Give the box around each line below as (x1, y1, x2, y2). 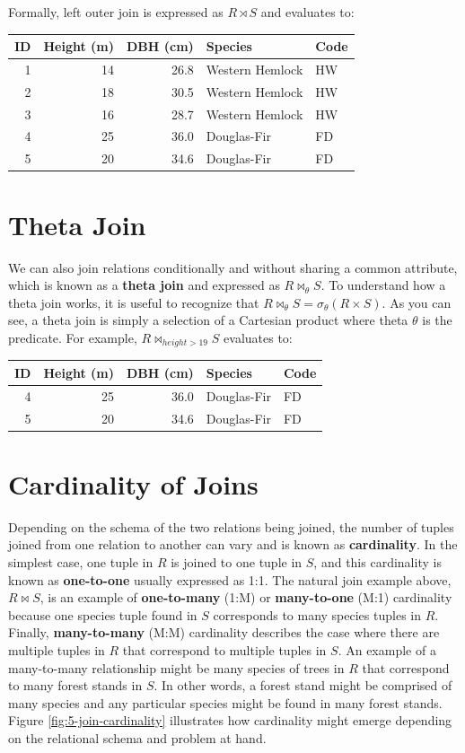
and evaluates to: (260, 3, 355, 21)
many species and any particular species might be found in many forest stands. (8, 693, 443, 712)
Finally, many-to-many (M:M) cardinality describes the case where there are (8, 623, 440, 642)
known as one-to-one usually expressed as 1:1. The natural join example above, (8, 570, 452, 589)
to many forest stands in (8, 676, 143, 695)
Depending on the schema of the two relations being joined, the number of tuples (8, 517, 454, 536)
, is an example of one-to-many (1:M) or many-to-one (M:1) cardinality (39, 588, 452, 607)
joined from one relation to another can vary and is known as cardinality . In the (8, 535, 458, 554)
